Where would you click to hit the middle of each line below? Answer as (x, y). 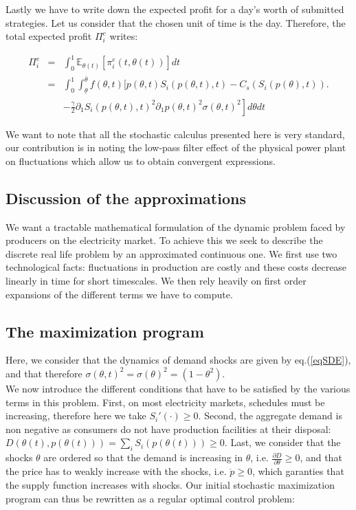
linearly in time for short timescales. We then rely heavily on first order (156, 280)
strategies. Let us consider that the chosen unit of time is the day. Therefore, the (176, 22)
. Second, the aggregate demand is (270, 415)
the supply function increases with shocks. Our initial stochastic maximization (170, 485)
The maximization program (105, 331)
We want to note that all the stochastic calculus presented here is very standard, (175, 134)
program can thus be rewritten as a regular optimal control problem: (150, 498)
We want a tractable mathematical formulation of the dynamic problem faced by (176, 226)
